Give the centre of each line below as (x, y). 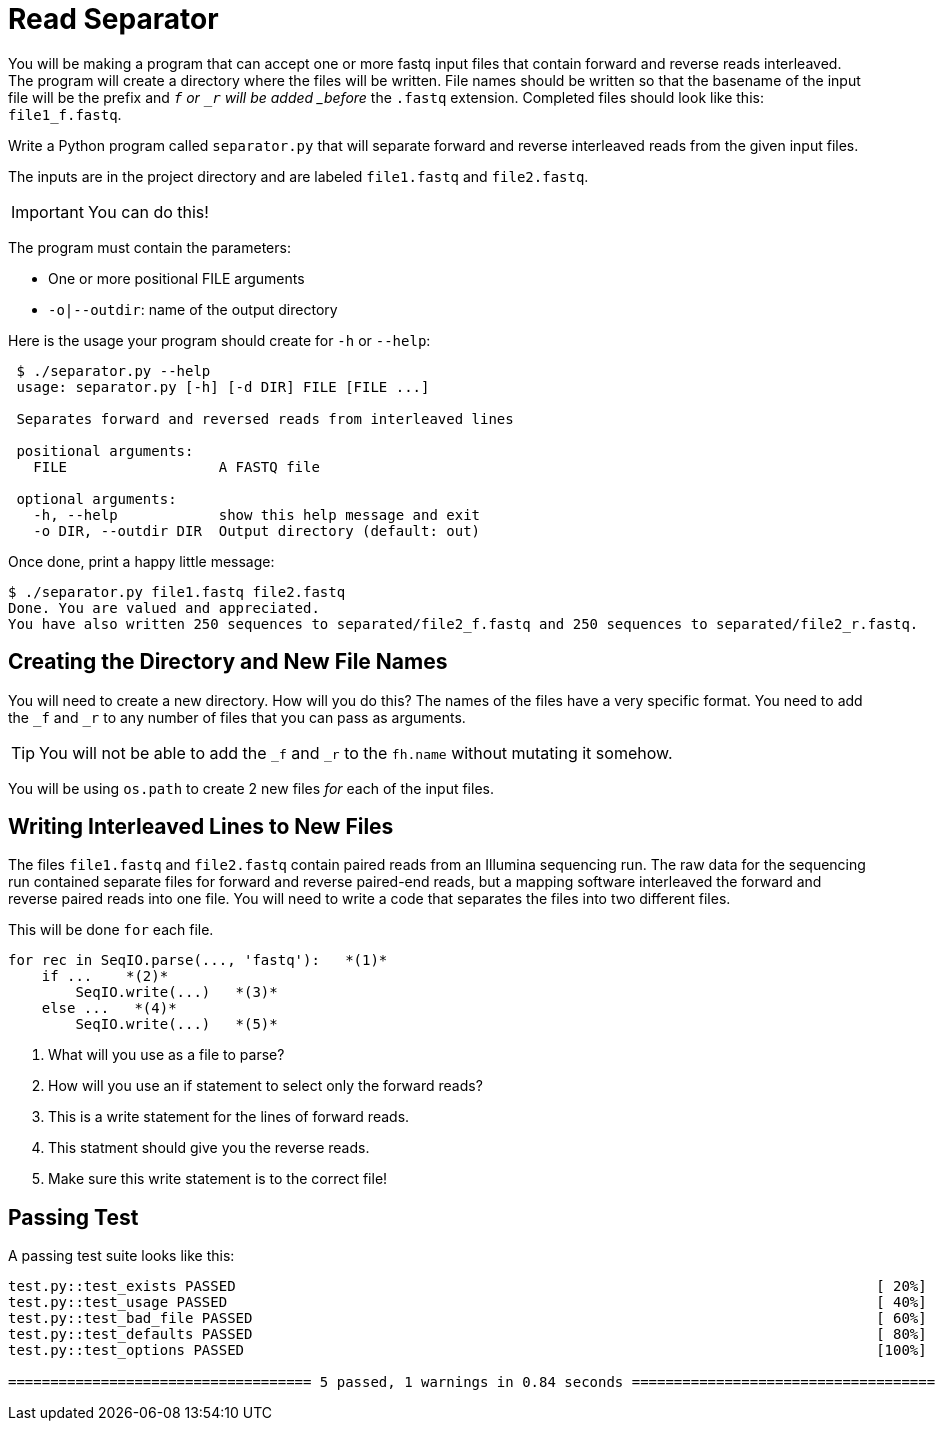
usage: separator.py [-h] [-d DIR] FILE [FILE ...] (223, 386)
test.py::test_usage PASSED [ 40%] (467, 1302)
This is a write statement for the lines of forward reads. (229, 1117)
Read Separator (113, 19)
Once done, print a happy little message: (141, 561)
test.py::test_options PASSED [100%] (467, 1350)
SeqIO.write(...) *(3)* (176, 992)
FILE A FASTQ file (176, 466)
